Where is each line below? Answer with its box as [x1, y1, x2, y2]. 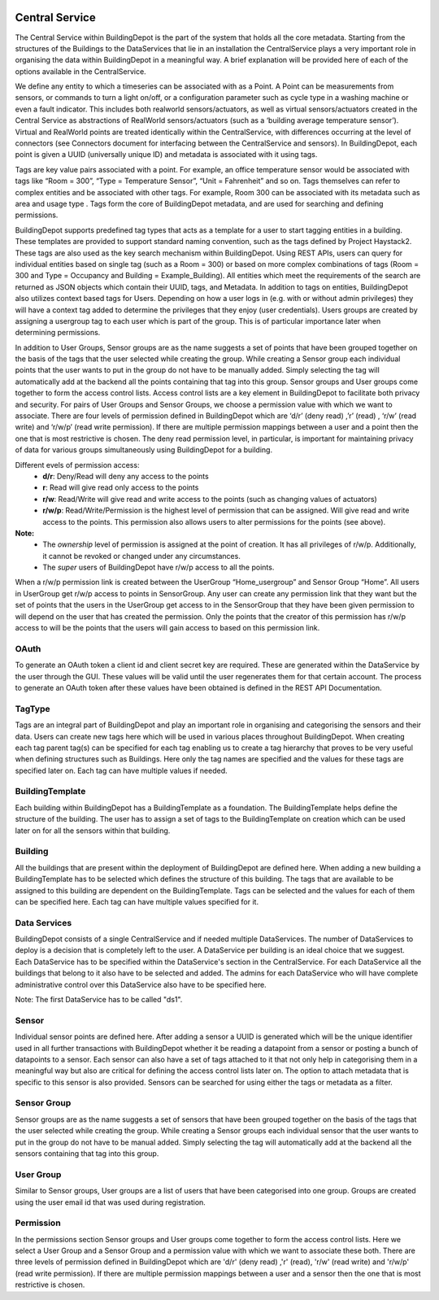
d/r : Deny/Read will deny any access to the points [42, 471, 209, 481]
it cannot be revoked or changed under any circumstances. [42, 551, 241, 561]
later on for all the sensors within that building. [15, 826, 171, 835]
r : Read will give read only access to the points [42, 482, 199, 492]
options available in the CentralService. [15, 66, 146, 76]
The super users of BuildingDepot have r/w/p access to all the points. [42, 562, 275, 573]
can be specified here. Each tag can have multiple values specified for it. [15, 896, 259, 906]
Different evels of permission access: [15, 460, 140, 469]
